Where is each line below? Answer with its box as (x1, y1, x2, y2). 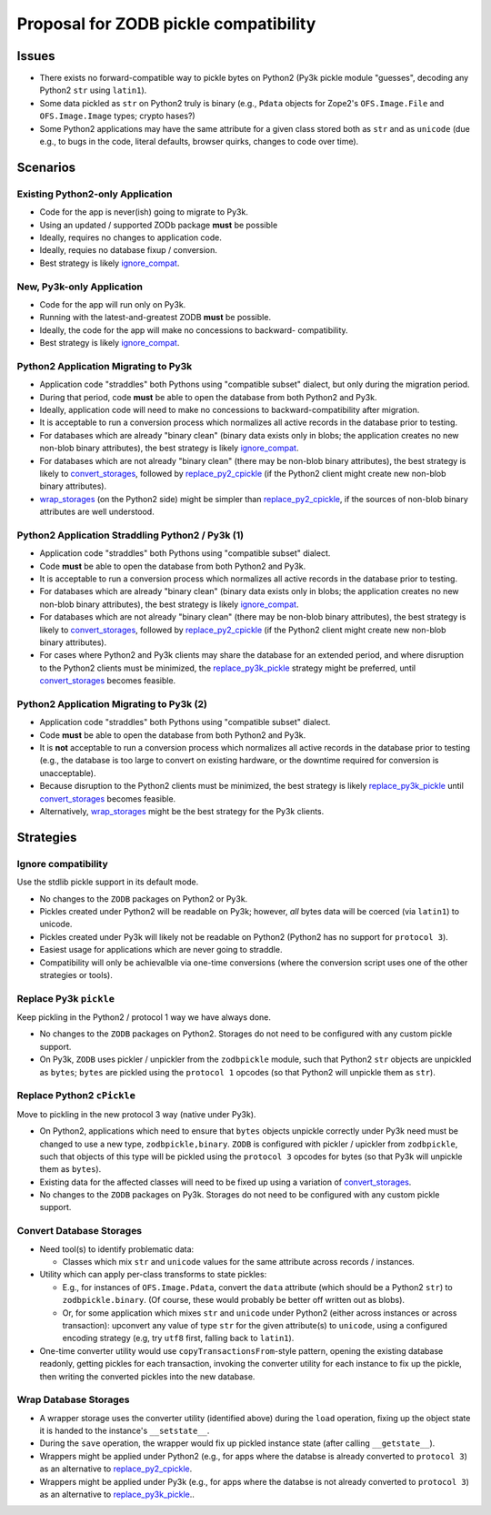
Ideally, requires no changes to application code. (39, 232, 222, 243)
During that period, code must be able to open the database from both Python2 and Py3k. (39, 391, 377, 402)
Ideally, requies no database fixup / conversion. (39, 245, 218, 256)
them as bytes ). (39, 1164, 102, 1175)
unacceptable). (39, 767, 96, 778)
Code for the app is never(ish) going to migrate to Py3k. (39, 207, 249, 217)
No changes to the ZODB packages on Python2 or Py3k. (39, 893, 248, 904)
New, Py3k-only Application (16, 280, 143, 293)
